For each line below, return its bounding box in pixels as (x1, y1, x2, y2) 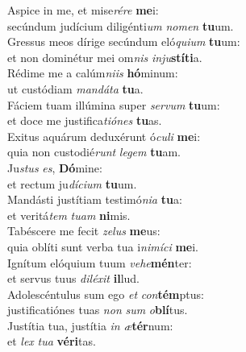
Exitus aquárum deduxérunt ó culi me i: (7, 127, 201, 144)
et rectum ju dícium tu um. (7, 175, 137, 192)
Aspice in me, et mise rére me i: (7, 2, 159, 18)
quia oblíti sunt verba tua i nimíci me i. (7, 238, 198, 255)
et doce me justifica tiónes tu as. (7, 112, 162, 129)
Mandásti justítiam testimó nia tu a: (7, 191, 182, 208)
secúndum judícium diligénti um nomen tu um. (7, 17, 234, 34)
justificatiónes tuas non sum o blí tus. (7, 301, 188, 318)
